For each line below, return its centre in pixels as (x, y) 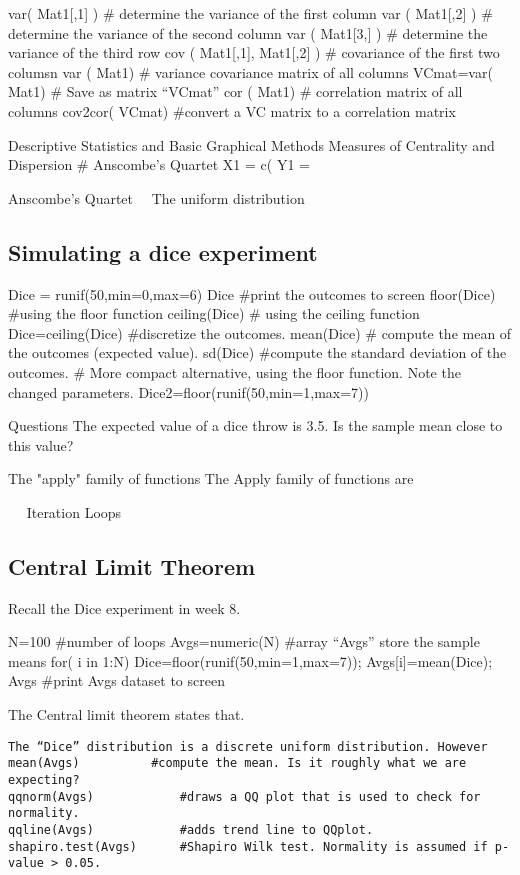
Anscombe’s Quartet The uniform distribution (156, 197)
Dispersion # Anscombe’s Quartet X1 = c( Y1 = (159, 164)
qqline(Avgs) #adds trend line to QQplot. (191, 829)
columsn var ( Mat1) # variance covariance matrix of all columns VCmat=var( (250, 71)
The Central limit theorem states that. (126, 714)
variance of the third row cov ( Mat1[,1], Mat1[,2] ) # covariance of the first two (254, 52)
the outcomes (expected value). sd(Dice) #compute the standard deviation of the (257, 352)
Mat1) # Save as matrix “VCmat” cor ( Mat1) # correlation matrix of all (235, 91)
